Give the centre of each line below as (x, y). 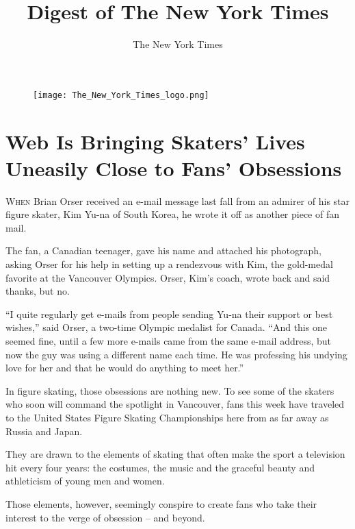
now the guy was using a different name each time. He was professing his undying (176, 354)
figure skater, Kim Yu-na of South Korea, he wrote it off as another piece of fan (173, 214)
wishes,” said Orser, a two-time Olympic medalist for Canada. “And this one (166, 327)
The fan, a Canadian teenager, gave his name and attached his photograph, (163, 250)
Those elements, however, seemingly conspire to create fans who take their (161, 503)
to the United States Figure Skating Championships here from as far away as (167, 417)
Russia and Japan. (44, 431)
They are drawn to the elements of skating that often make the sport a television (175, 454)
